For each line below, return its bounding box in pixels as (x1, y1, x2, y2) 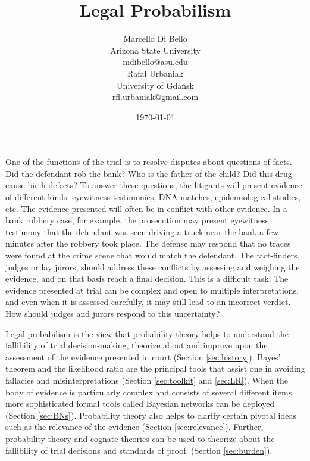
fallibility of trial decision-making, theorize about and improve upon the (5, 339, 268, 351)
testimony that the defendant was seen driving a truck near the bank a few (5, 225, 279, 238)
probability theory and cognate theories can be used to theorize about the (5, 432, 275, 444)
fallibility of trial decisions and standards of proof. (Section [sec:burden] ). (5, 444, 273, 456)
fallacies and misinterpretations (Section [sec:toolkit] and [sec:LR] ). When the (5, 373, 288, 386)
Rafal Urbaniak (127, 67, 183, 79)
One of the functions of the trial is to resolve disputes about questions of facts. (5, 155, 292, 168)
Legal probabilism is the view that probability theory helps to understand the (5, 327, 289, 339)
